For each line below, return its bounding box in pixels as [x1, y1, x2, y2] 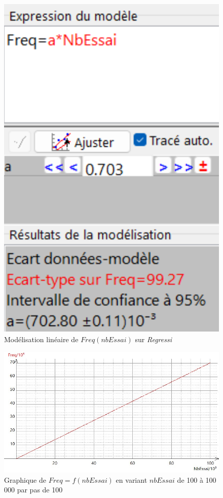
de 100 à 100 [177, 474, 216, 485]
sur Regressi [135, 334, 172, 344]
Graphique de [4, 474, 46, 485]
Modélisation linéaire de [4, 334, 79, 344]
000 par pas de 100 [4, 484, 63, 495]
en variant [116, 474, 147, 485]
